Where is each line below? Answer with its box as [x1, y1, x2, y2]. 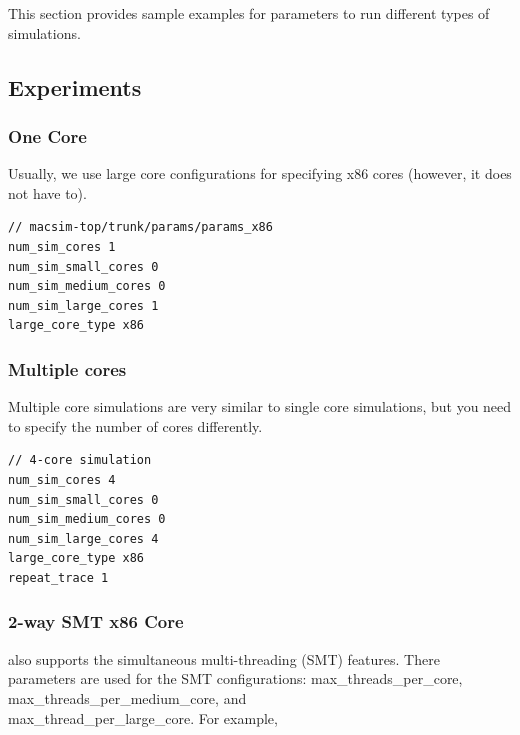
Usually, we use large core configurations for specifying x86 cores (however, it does [8, 163, 512, 184]
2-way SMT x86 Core [8, 609, 184, 634]
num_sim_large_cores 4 [8, 531, 159, 546]
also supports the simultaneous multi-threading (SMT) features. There [8, 648, 440, 669]
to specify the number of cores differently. [8, 415, 263, 436]
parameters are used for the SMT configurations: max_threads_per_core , [8, 668, 463, 689]
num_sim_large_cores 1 [8, 298, 159, 313]
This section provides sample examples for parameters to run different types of [8, 3, 490, 23]
